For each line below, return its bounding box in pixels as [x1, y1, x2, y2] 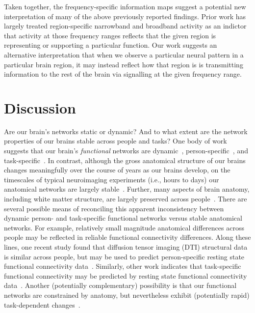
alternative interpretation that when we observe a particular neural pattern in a [4, 49, 244, 59]
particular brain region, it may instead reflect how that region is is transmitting [4, 59, 243, 69]
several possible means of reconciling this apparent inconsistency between [4, 203, 224, 213]
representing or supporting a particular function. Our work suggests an [4, 40, 217, 50]
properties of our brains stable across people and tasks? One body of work [4, 136, 227, 146]
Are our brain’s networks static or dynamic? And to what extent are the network [4, 126, 248, 136]
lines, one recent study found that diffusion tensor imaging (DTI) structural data [4, 242, 248, 252]
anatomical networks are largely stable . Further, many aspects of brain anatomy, [4, 184, 250, 194]
